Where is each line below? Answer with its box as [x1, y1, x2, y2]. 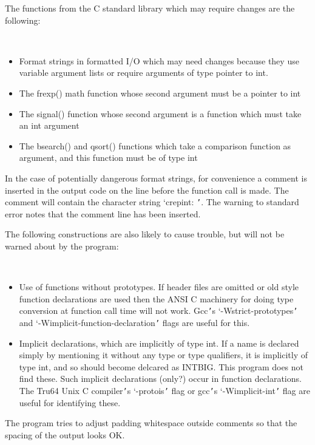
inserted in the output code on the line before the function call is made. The [5, 183, 289, 196]
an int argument [19, 119, 80, 132]
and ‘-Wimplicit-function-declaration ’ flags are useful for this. [19, 316, 250, 328]
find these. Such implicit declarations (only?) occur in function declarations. [19, 372, 302, 385]
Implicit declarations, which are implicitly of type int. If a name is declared [19, 336, 299, 349]
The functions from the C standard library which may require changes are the [5, 2, 295, 14]
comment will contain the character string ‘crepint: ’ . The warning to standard [5, 195, 299, 208]
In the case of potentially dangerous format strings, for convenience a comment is [5, 171, 307, 184]
